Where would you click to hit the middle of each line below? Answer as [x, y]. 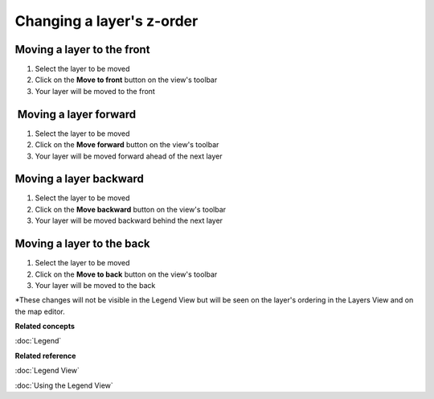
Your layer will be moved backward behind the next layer [129, 220]
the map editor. [40, 311]
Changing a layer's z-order [106, 21]
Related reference [45, 356]
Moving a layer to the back [82, 244]
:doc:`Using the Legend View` [64, 385]
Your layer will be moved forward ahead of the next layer [129, 156]
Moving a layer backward [80, 179]
